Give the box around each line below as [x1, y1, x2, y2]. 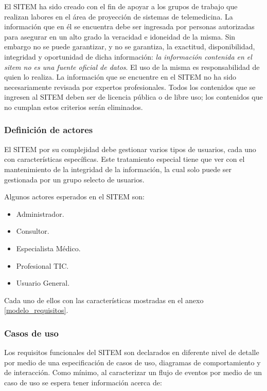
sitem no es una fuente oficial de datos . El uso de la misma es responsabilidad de [4, 61, 260, 72]
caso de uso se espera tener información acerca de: [4, 377, 162, 387]
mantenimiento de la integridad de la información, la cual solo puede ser [4, 163, 232, 174]
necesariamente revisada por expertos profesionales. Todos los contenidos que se [4, 81, 256, 92]
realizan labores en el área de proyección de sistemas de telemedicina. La [4, 11, 233, 22]
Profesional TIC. [16, 260, 69, 271]
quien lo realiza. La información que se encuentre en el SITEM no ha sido [4, 71, 236, 82]
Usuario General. [16, 277, 70, 288]
